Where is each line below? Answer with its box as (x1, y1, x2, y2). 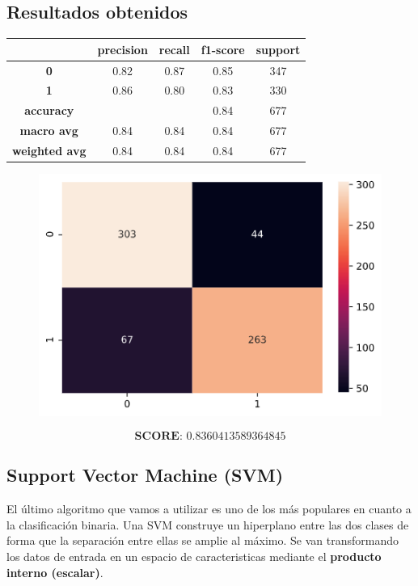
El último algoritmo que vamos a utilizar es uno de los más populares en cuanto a (6, 500, 412, 517)
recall (158, 40, 190, 57)
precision (97, 40, 148, 57)
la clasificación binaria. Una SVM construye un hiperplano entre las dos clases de (6, 516, 409, 533)
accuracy (24, 102, 74, 119)
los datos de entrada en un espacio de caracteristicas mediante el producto (6, 548, 382, 564)
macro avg (19, 122, 78, 139)
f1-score (201, 40, 245, 57)
